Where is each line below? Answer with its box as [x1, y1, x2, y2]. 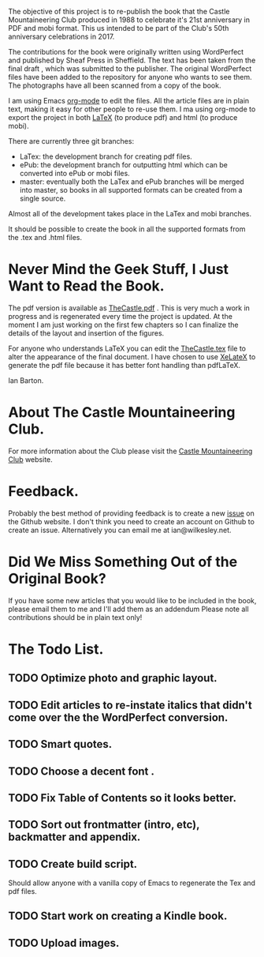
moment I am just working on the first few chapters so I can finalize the [8, 320, 239, 329]
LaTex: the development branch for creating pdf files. [19, 152, 193, 161]
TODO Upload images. [8, 936, 120, 950]
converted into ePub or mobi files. [19, 169, 130, 178]
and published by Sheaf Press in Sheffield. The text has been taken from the [8, 55, 256, 65]
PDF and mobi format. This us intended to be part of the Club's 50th [8, 24, 229, 32]
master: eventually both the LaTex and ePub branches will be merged [19, 177, 244, 186]
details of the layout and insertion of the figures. [8, 328, 165, 338]
